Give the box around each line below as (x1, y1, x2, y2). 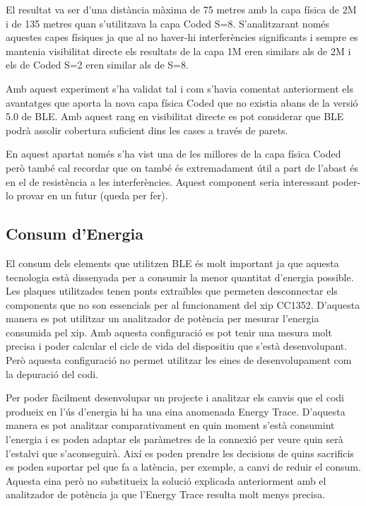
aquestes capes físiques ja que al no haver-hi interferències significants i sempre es (6, 30, 358, 45)
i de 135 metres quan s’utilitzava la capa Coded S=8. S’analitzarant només (6, 16, 330, 30)
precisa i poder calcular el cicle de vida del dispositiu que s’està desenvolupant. (6, 339, 348, 353)
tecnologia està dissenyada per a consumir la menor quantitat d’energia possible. (6, 269, 354, 284)
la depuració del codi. (6, 366, 99, 381)
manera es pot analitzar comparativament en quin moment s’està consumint (6, 418, 335, 433)
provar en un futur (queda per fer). (16, 188, 168, 203)
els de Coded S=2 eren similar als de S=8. (6, 57, 189, 72)
